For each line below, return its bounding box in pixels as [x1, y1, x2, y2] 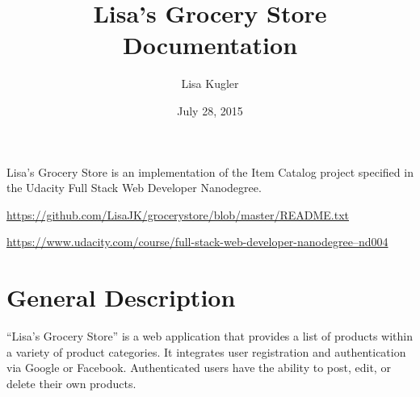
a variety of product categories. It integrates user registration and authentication [6, 343, 406, 360]
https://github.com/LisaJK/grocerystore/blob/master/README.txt [6, 206, 350, 223]
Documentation [122, 28, 298, 61]
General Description [6, 281, 236, 314]
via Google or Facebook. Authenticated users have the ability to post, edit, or [6, 359, 391, 376]
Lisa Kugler [181, 75, 239, 92]
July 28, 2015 [177, 102, 243, 119]
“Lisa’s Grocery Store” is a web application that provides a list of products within [6, 328, 414, 344]
